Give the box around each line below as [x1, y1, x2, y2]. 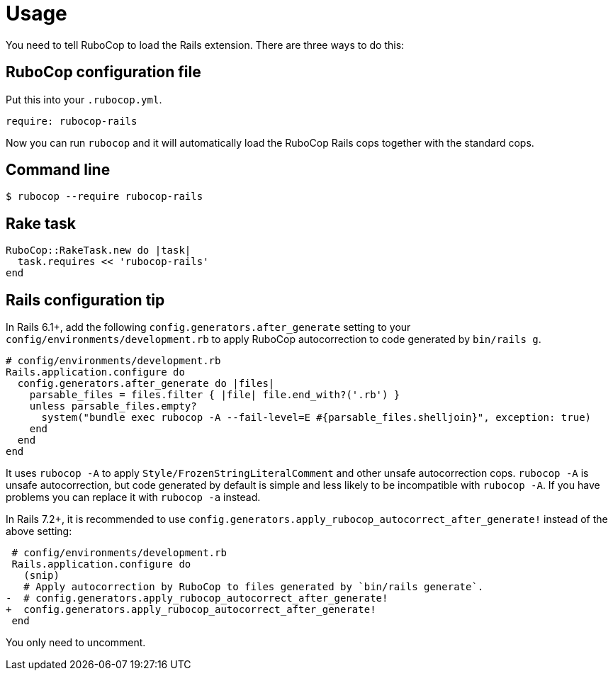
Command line [6, 161, 111, 179]
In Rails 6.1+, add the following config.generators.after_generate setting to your [6, 321, 411, 334]
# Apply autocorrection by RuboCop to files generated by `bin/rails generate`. [23, 581, 484, 593]
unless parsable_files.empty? [29, 400, 197, 412]
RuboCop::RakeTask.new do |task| [6, 244, 191, 257]
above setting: [6, 525, 72, 538]
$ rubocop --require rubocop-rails [6, 191, 203, 203]
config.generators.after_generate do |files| [17, 378, 275, 390]
